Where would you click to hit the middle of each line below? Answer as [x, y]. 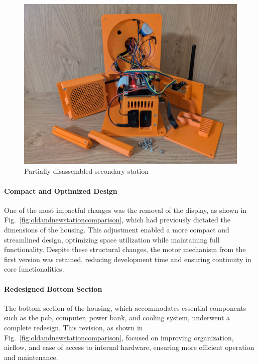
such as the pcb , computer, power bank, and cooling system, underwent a [117, 318]
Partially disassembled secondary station [86, 171]
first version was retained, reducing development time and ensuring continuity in [128, 259]
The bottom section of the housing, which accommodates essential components [125, 308]
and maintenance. [31, 357]
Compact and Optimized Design [61, 191]
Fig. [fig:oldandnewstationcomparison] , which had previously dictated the [117, 220]
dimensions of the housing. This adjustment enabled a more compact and [117, 229]
